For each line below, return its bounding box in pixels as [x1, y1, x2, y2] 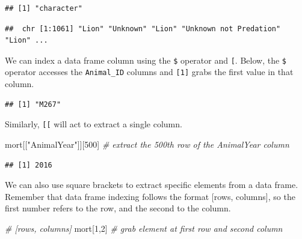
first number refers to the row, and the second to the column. [5, 202, 231, 214]
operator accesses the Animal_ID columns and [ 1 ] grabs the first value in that [5, 65, 294, 78]
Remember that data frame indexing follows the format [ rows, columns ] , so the [5, 190, 295, 202]
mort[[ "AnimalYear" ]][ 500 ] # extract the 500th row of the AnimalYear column [5, 138, 289, 150]
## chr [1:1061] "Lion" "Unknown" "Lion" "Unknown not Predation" [5, 24, 281, 33]
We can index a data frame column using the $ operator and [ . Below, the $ [5, 53, 286, 66]
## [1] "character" [5, 4, 82, 13]
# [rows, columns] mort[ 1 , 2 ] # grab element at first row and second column [5, 222, 283, 234]
